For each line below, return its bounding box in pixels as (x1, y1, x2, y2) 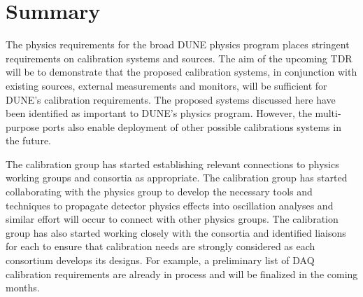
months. (6, 280, 40, 295)
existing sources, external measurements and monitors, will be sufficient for (6, 78, 327, 92)
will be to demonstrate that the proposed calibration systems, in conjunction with (6, 64, 357, 79)
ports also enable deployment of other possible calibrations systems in (42, 119, 341, 134)
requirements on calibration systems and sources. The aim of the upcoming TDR (6, 50, 353, 65)
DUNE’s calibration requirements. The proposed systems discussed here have (6, 92, 336, 106)
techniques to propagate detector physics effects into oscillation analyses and (6, 198, 334, 212)
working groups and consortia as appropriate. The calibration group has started (6, 170, 348, 185)
